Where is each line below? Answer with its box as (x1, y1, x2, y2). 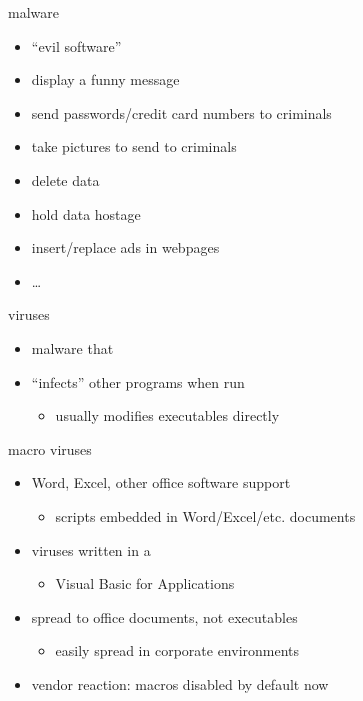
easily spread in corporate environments (55, 640, 300, 661)
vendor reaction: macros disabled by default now (31, 673, 329, 694)
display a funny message (31, 69, 180, 90)
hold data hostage (31, 203, 141, 224)
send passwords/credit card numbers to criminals (31, 102, 332, 123)
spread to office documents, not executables (31, 606, 298, 627)
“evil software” (31, 35, 122, 56)
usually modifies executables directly (55, 405, 280, 426)
